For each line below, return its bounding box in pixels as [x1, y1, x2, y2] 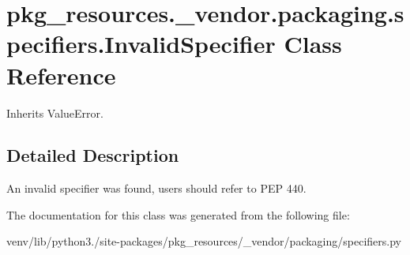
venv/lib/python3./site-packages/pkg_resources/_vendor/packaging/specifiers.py [6, 233, 401, 249]
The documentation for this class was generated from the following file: [6, 206, 350, 223]
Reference [6, 58, 116, 91]
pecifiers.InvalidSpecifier [6, 28, 276, 60]
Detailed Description [6, 143, 179, 167]
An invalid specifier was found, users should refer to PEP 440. [6, 180, 307, 197]
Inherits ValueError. [6, 104, 103, 121]
